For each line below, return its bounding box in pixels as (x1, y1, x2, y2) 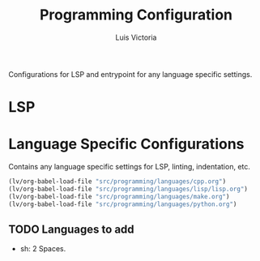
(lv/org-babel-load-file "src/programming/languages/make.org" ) (8, 192, 230, 200)
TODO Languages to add (8, 222, 135, 236)
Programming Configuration (39, 6, 233, 24)
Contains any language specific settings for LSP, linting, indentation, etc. (8, 162, 251, 172)
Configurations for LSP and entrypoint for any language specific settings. (8, 69, 253, 79)
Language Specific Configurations (8, 135, 245, 153)
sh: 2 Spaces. (19, 244, 66, 254)
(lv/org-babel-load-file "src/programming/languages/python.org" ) (8, 200, 237, 208)
